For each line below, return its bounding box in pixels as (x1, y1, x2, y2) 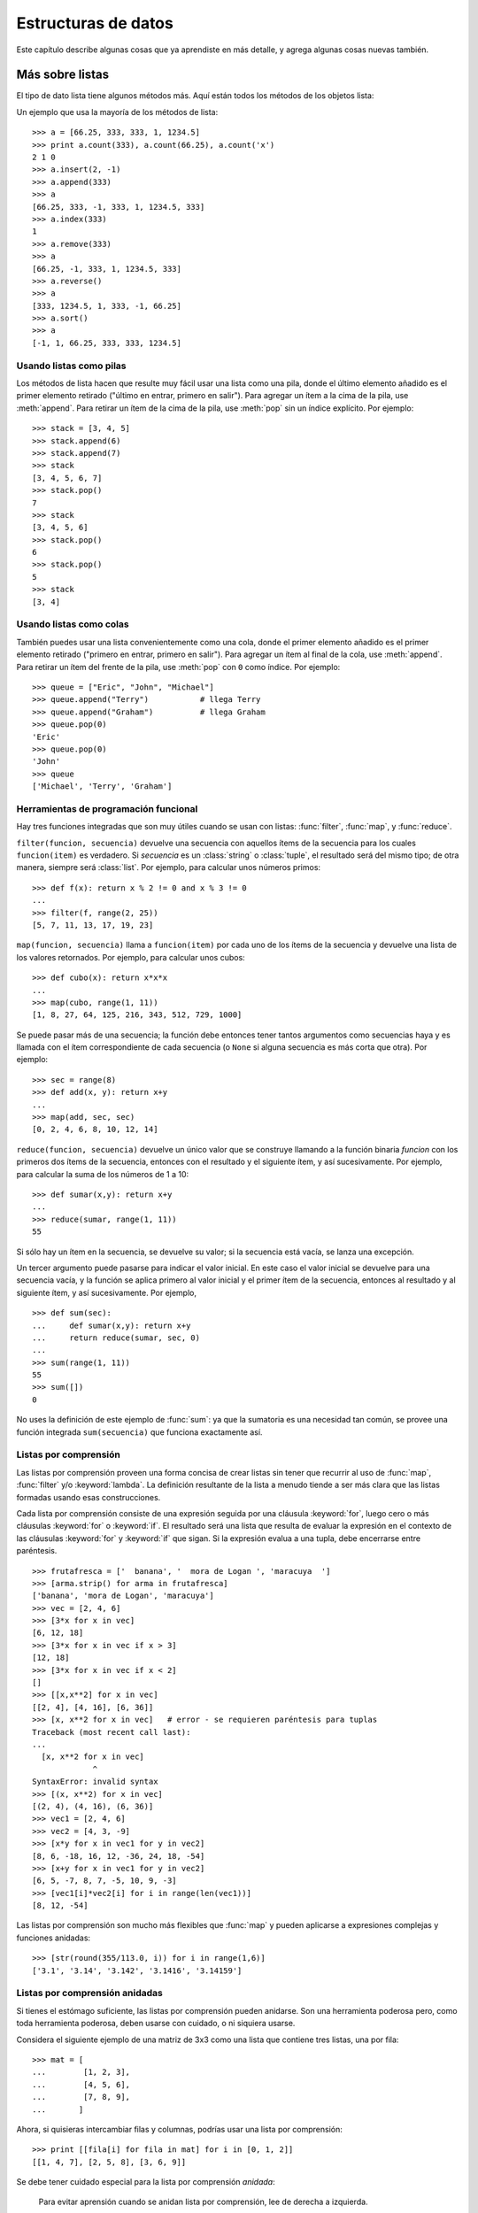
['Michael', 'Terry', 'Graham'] (32, 782, 173, 791)
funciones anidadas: (16, 1932, 91, 1943)
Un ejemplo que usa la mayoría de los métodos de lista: (16, 106, 219, 117)
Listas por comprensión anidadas (16, 1987, 164, 2000)
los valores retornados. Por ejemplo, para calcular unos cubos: (16, 952, 245, 962)
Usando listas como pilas (16, 359, 127, 372)
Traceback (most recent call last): (32, 1727, 191, 1737)
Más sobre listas (16, 67, 110, 82)
